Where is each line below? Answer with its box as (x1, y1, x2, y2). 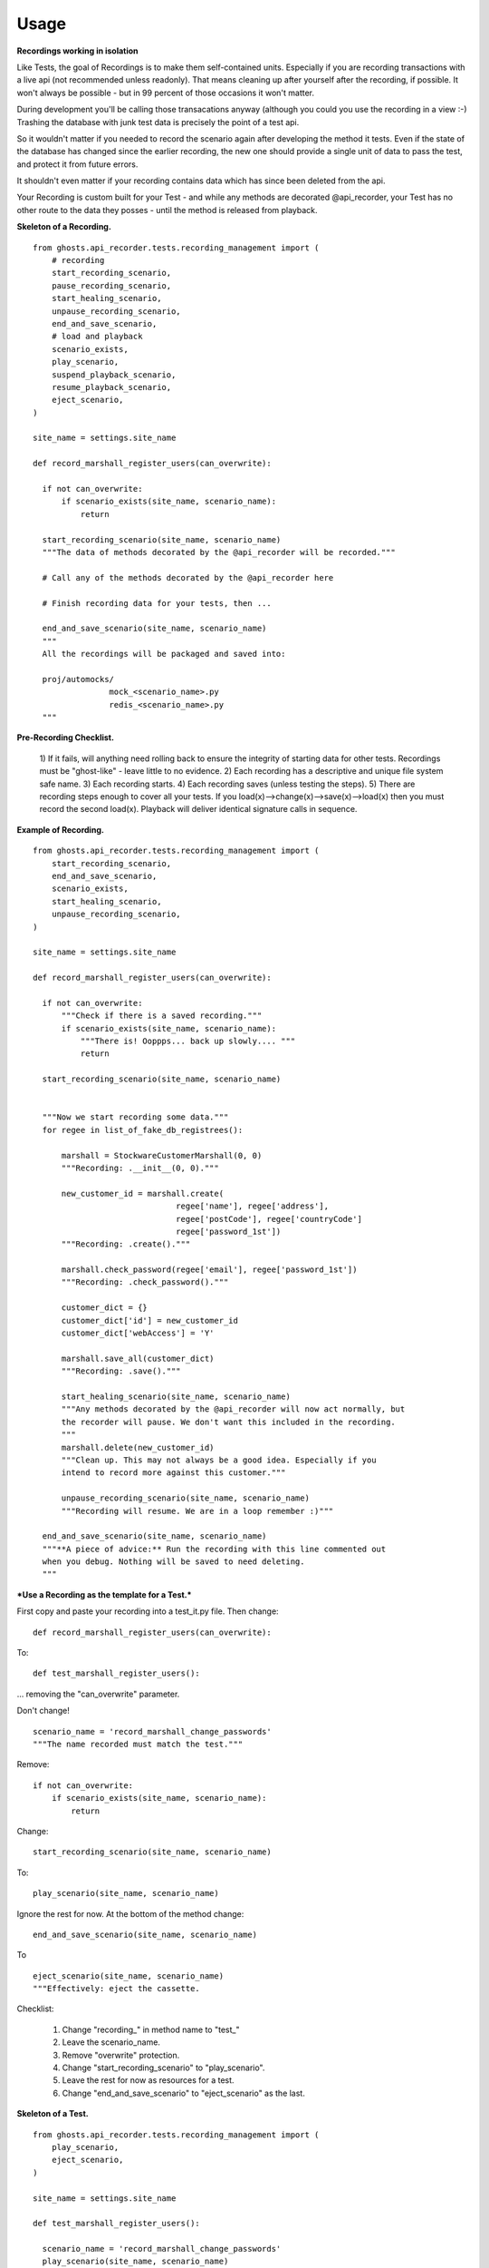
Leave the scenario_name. (62, 2037, 160, 2048)
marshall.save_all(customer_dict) (61, 1353, 215, 1364)
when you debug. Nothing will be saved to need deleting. (42, 1557, 305, 1567)
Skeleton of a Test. (16, 2108, 90, 2119)
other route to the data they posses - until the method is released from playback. (16, 204, 318, 215)
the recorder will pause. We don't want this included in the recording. (61, 1416, 396, 1427)
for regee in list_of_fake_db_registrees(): (42, 1125, 244, 1135)
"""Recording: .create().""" (61, 1239, 191, 1249)
